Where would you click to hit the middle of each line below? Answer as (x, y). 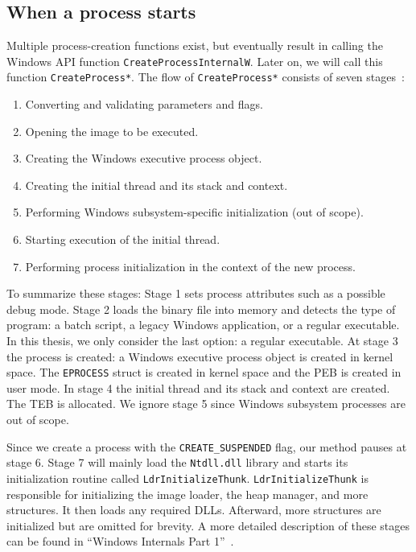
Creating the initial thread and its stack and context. (157, 185)
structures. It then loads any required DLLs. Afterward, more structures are (194, 510)
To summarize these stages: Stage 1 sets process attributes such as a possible (196, 293)
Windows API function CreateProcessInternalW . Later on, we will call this (195, 61)
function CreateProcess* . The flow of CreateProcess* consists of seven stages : (206, 77)
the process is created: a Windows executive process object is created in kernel (200, 356)
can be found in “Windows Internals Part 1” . (120, 541)
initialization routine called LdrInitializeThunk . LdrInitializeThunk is (187, 478)
